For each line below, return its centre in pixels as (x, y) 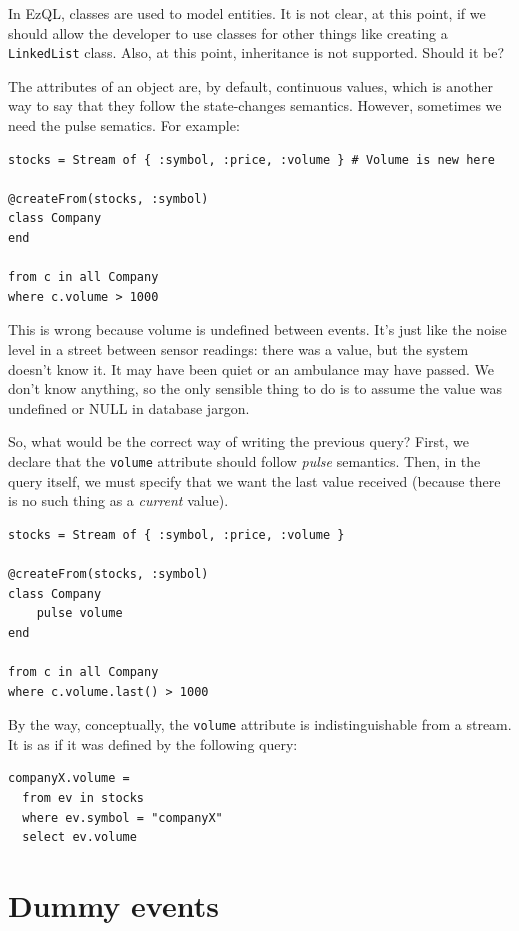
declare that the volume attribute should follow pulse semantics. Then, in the (244, 460)
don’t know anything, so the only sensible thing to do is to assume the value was (255, 388)
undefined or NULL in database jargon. (129, 407)
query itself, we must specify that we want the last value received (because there (254, 480)
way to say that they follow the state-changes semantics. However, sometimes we (255, 105)
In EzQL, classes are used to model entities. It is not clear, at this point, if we (247, 13)
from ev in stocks (83, 797)
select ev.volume (79, 837)
